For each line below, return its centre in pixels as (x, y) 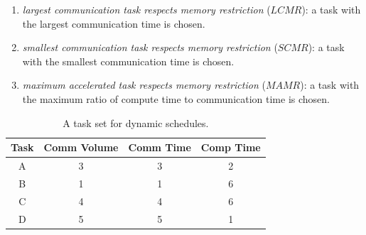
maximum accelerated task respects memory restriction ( (144, 85)
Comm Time (160, 147)
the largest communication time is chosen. (114, 23)
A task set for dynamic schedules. (136, 122)
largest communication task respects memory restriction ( (146, 9)
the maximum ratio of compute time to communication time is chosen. (176, 98)
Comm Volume (81, 147)
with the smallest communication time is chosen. (128, 61)
